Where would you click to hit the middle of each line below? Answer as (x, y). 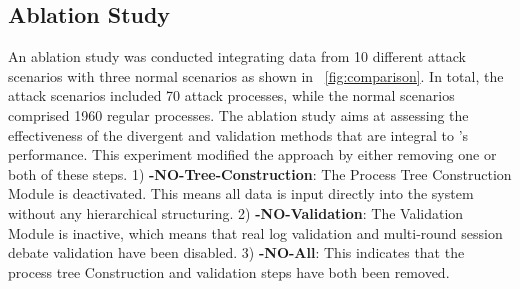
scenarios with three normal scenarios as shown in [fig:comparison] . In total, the (256, 75)
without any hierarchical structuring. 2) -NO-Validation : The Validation (236, 212)
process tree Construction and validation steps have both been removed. (229, 271)
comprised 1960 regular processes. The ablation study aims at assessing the (238, 114)
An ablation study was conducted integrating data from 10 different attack (237, 56)
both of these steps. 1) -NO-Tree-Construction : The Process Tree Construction (260, 173)
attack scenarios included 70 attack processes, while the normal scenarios (231, 95)
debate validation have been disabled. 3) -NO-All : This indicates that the (236, 252)
